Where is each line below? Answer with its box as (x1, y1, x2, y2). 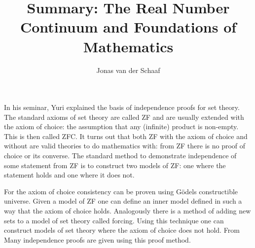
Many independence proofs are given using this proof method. (4, 234, 191, 245)
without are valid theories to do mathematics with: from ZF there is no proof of (4, 141, 246, 151)
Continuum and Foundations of (20, 17, 237, 37)
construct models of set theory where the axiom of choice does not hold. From (4, 225, 240, 235)
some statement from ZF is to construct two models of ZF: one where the (4, 160, 226, 170)
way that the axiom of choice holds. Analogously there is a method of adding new (4, 206, 251, 216)
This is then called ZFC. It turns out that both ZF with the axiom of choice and (4, 131, 248, 141)
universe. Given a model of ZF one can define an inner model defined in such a (4, 196, 242, 206)
